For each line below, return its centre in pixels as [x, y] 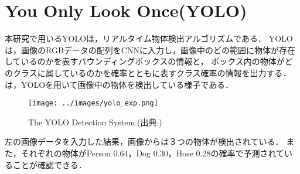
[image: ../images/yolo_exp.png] [93, 103]
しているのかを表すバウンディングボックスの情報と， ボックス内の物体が [145, 61]
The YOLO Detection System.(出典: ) [95, 122]
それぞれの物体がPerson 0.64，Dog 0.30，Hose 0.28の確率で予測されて [153, 153]
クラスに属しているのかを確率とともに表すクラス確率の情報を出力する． [152, 72]
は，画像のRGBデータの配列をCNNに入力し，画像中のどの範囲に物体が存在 [150, 50]
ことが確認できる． [50, 164]
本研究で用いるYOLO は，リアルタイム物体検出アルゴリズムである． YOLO [149, 38]
